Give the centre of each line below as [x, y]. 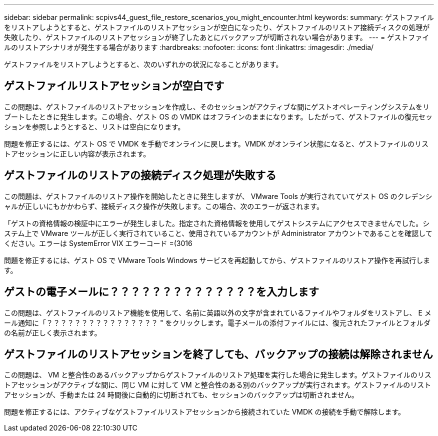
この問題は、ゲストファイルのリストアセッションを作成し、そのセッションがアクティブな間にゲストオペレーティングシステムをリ [217, 106]
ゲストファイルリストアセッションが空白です [114, 86]
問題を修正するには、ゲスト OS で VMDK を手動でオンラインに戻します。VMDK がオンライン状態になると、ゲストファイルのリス [216, 143]
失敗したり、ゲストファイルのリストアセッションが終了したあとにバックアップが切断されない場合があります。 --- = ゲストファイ [217, 37]
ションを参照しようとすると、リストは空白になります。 [94, 126]
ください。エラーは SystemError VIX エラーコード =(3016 [98, 243]
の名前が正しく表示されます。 [53, 332]
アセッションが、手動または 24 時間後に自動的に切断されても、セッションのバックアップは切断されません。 [181, 395]
